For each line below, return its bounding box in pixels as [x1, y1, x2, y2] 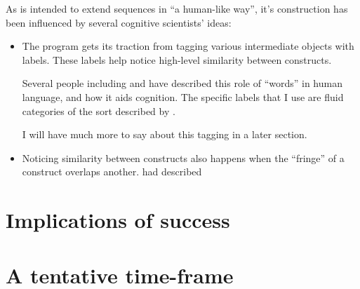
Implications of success [6, 206, 230, 234]
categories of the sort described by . [22, 103, 175, 118]
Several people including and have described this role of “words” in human [22, 76, 342, 90]
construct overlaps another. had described [22, 164, 202, 179]
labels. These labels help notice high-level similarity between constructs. [22, 52, 332, 67]
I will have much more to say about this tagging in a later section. [22, 127, 307, 142]
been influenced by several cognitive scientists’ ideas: [6, 15, 232, 29]
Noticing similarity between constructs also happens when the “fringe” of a [22, 150, 345, 165]
